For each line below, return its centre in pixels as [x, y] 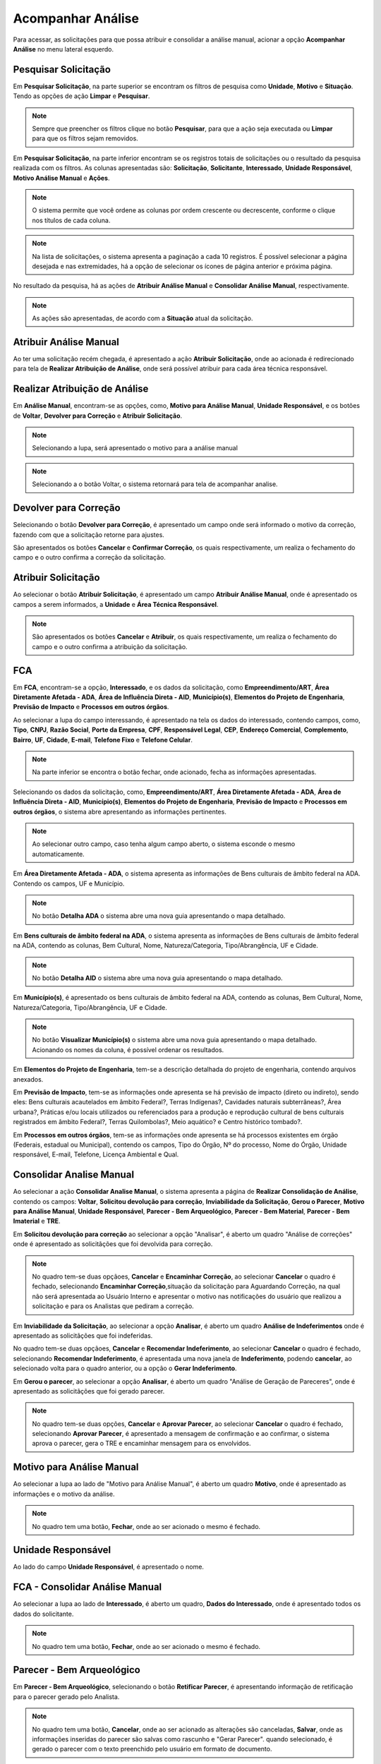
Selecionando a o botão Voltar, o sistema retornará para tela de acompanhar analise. [155, 484]
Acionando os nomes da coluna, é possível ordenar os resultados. [128, 1050]
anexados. [28, 1079]
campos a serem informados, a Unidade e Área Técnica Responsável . [116, 604]
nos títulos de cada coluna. [71, 220]
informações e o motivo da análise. [64, 1494]
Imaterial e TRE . [37, 1221]
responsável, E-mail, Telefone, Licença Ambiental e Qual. [96, 1154]
